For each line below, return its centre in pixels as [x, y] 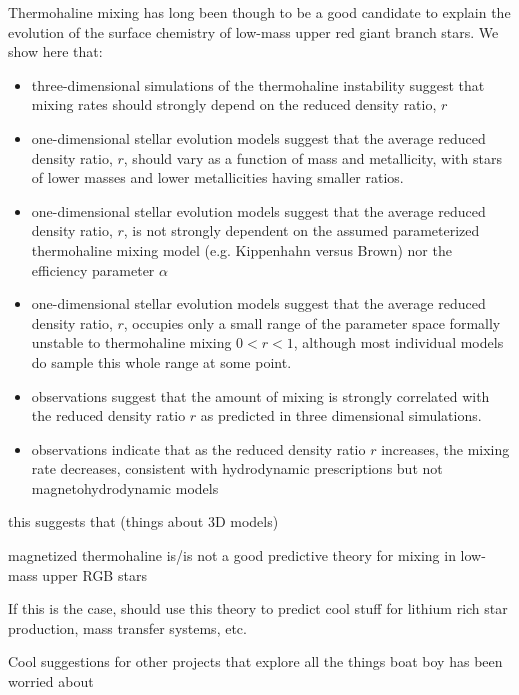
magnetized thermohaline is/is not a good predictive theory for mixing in [232, 555]
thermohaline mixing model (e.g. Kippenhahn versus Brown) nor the [241, 249]
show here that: [55, 51]
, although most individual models [398, 342]
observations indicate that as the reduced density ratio [198, 448]
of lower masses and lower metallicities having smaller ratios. [217, 177]
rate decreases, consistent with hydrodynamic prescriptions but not [237, 468]
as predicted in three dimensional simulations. [341, 415]
